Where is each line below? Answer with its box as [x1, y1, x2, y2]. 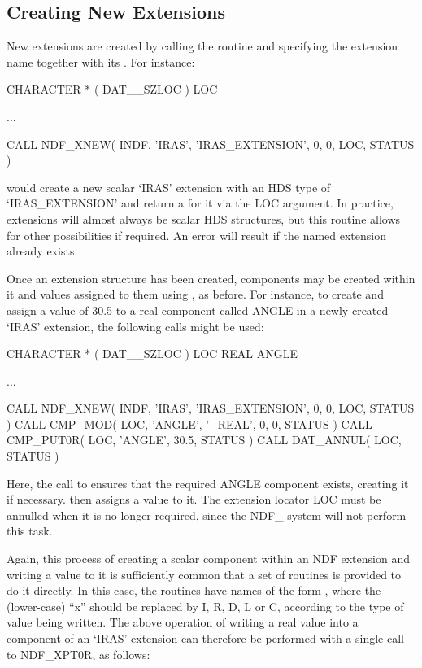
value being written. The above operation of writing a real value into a [7, 613, 359, 631]
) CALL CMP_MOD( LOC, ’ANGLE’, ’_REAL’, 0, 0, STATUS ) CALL [7, 415, 372, 432]
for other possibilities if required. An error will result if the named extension [7, 226, 387, 243]
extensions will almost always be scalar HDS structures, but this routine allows [7, 210, 401, 227]
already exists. [7, 242, 78, 260]
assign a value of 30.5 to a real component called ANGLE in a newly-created [7, 301, 389, 318]
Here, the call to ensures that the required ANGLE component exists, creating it [7, 474, 409, 491]
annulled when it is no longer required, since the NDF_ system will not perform [7, 506, 407, 523]
